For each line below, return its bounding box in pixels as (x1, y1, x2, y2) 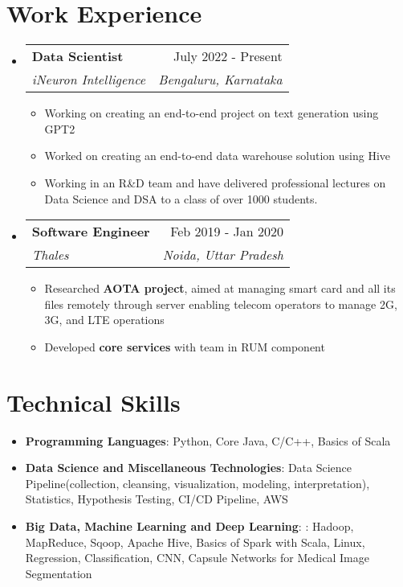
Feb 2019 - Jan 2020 (170, 222, 284, 241)
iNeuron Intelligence (31, 70, 146, 89)
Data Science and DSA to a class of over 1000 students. (44, 190, 318, 207)
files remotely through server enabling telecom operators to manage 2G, (44, 295, 397, 312)
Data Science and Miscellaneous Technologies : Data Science (25, 459, 352, 476)
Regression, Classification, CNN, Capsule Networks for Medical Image (25, 549, 369, 566)
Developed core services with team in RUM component (44, 338, 325, 355)
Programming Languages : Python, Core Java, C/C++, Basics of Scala (25, 432, 391, 449)
